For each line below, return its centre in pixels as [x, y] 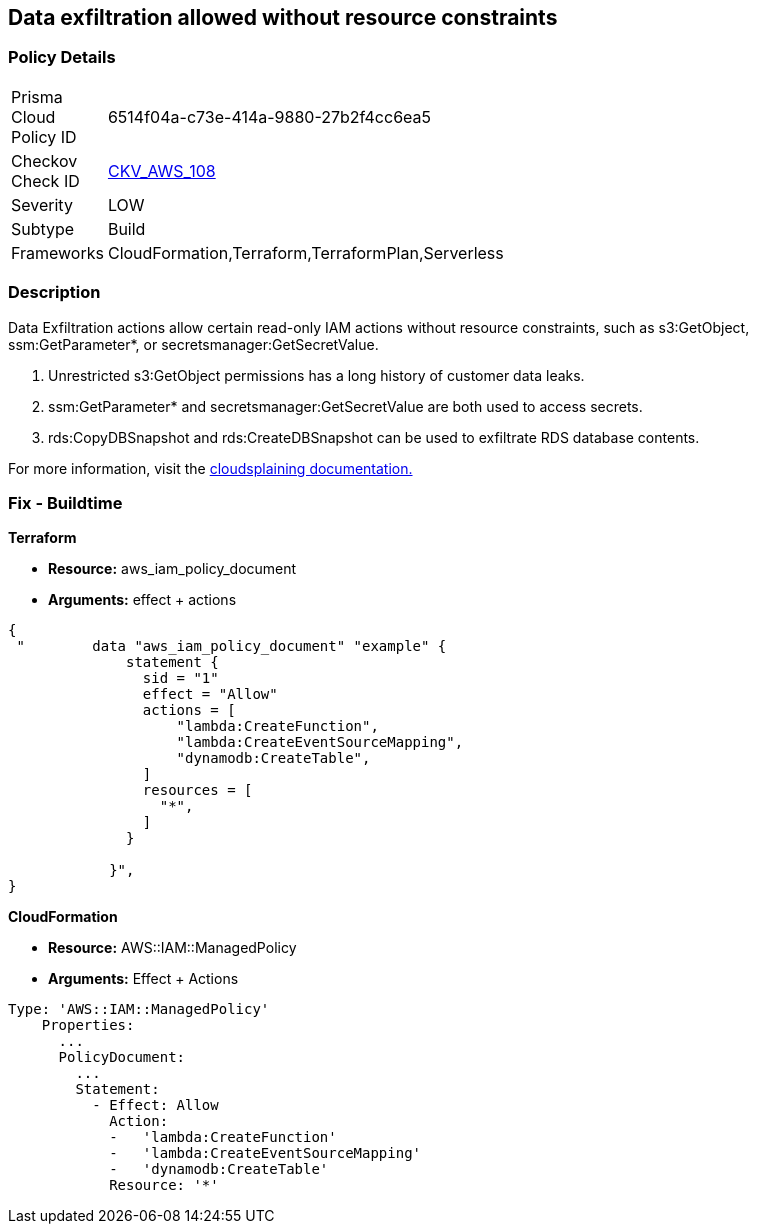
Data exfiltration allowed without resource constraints [283, 17]
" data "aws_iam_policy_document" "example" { [231, 646]
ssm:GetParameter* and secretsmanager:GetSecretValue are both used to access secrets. [345, 406]
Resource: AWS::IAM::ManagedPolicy [172, 948]
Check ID [45, 180]
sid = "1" [180, 678]
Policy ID [44, 136]
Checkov [44, 160]
